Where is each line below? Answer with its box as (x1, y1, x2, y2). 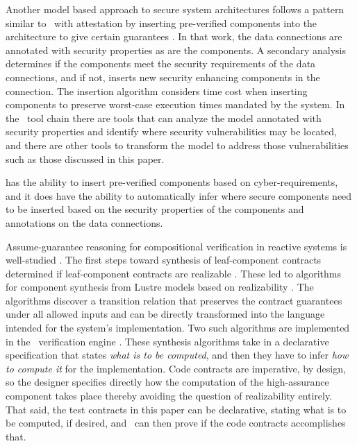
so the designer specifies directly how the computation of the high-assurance (6, 375, 329, 389)
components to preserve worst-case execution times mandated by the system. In (6, 97, 345, 112)
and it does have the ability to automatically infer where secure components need (6, 188, 352, 203)
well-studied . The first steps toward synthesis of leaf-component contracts (6, 252, 322, 267)
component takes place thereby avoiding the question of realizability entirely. (6, 388, 333, 403)
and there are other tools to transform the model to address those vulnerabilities (6, 137, 349, 152)
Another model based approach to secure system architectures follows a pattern (6, 2, 344, 16)
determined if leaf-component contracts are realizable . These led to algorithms (6, 266, 342, 280)
